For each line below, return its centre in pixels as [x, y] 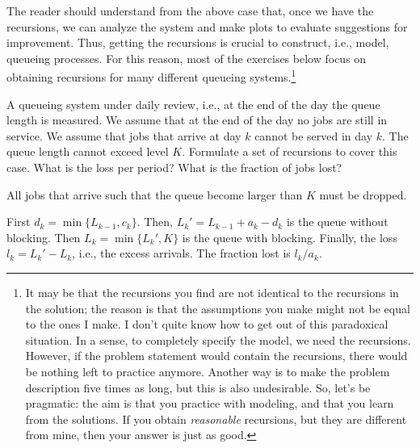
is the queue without [337, 222]
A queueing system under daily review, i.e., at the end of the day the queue [193, 104]
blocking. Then [44, 237]
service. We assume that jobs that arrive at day [124, 135]
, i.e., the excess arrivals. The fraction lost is [181, 253]
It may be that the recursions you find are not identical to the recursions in [212, 292]
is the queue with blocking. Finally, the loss [290, 237]
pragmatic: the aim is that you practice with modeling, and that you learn [210, 403]
